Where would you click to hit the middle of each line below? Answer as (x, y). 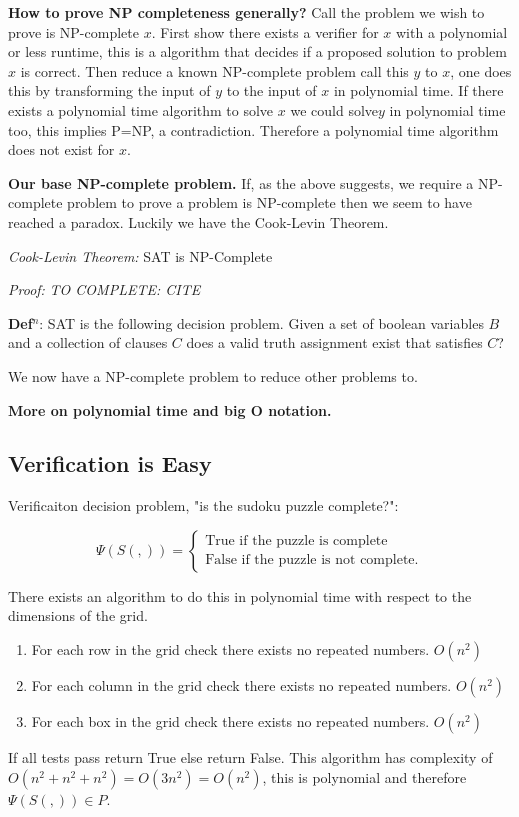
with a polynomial (451, 31)
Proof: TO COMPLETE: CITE (104, 289)
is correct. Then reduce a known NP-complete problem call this (214, 70)
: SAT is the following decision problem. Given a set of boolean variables (261, 322)
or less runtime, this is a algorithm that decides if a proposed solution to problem (257, 51)
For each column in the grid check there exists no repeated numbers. (241, 685)
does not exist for (61, 149)
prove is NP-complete (73, 31)
